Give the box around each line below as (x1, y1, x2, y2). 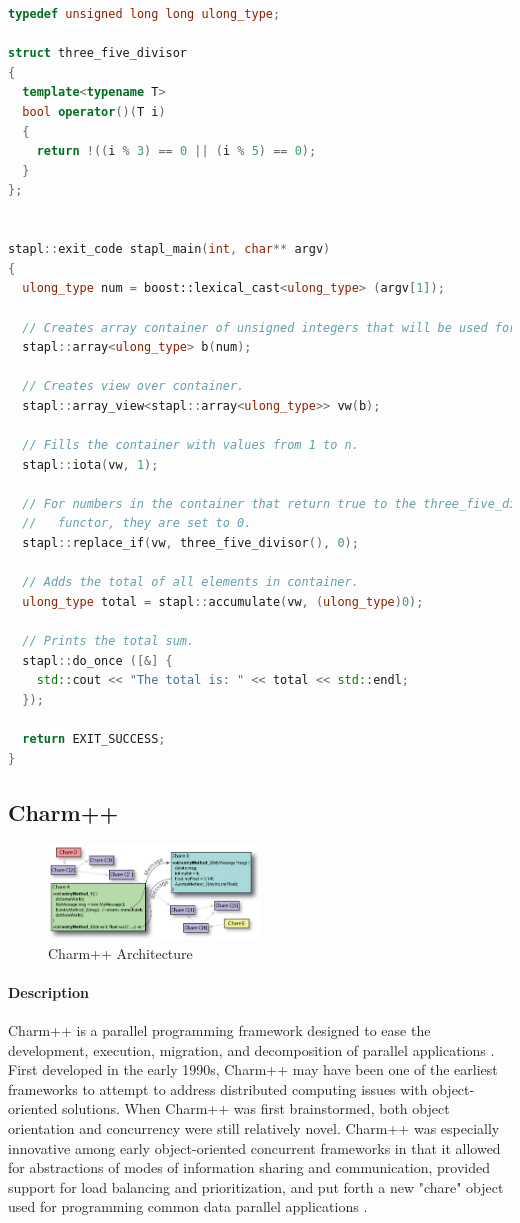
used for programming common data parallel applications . (8, 1196, 368, 1217)
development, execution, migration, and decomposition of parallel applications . (8, 1039, 495, 1060)
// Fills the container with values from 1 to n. (22, 438, 359, 453)
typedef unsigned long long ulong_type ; (8, 7, 281, 21)
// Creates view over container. (22, 379, 245, 394)
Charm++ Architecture (48, 942, 193, 963)
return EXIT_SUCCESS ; (22, 731, 166, 746)
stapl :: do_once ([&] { (22, 653, 173, 668)
